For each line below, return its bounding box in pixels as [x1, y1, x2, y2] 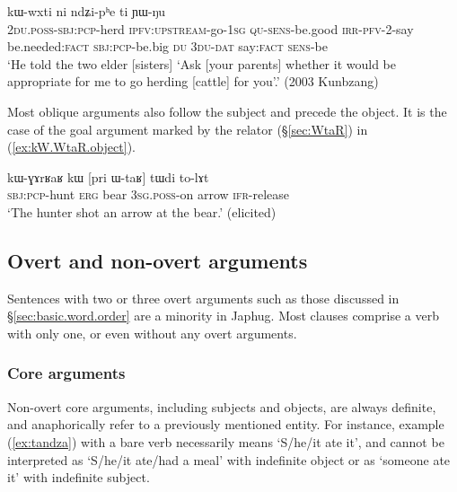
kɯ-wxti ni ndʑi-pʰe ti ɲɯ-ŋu [7, 2, 166, 20]
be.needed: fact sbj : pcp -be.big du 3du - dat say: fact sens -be [7, 37, 328, 56]
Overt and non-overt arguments [7, 246, 308, 274]
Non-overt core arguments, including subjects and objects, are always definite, [7, 397, 436, 416]
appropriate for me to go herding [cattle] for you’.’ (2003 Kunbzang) [7, 72, 379, 91]
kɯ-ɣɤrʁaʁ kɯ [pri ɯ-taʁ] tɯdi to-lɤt [7, 167, 209, 186]
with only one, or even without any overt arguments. [7, 323, 297, 342]
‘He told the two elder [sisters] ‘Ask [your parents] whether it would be [7, 54, 397, 73]
